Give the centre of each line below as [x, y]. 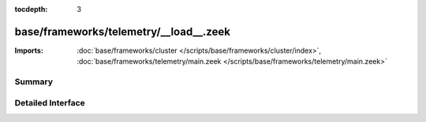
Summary [34, 82]
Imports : [29, 50]
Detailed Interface [50, 102]
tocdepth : [31, 9]
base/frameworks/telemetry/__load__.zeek [122, 31]
